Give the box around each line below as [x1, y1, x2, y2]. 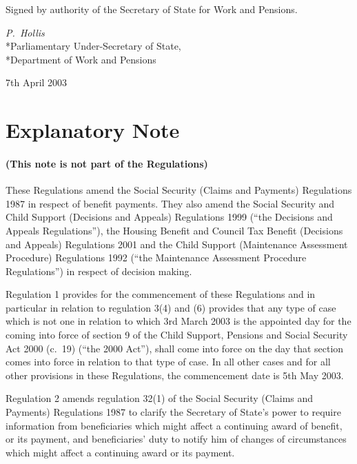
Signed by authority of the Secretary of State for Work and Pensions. [6, 2, 298, 16]
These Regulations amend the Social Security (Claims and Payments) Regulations [6, 183, 352, 197]
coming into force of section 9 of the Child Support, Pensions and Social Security [6, 327, 348, 342]
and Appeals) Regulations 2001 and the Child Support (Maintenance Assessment [6, 236, 348, 251]
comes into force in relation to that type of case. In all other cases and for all [6, 354, 331, 369]
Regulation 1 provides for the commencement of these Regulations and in [6, 287, 316, 301]
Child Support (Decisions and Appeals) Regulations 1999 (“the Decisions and [6, 210, 333, 224]
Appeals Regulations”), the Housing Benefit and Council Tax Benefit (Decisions [6, 223, 343, 237]
